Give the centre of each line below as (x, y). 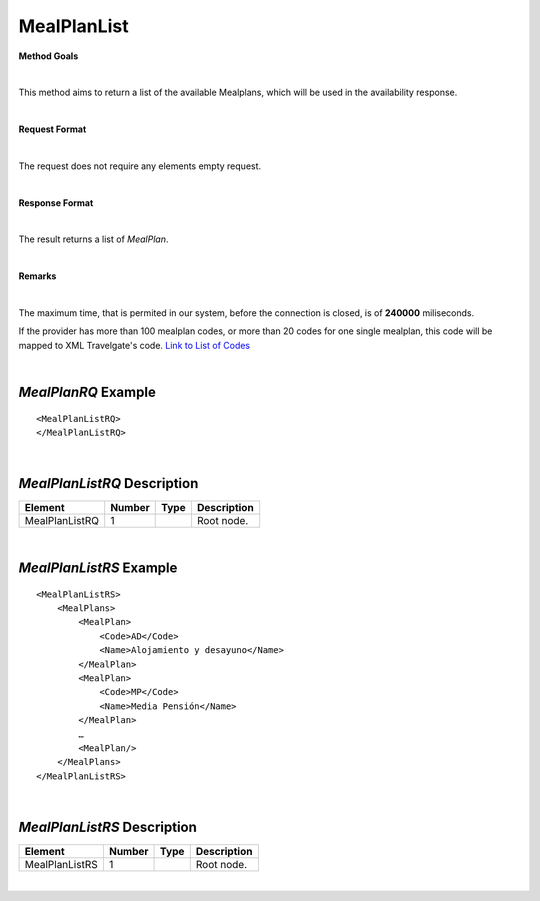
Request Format (52, 129)
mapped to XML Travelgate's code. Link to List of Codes (134, 345)
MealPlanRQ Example (87, 392)
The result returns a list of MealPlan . (93, 239)
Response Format (56, 202)
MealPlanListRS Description (107, 826)
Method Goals (48, 56)
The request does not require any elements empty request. (140, 166)
